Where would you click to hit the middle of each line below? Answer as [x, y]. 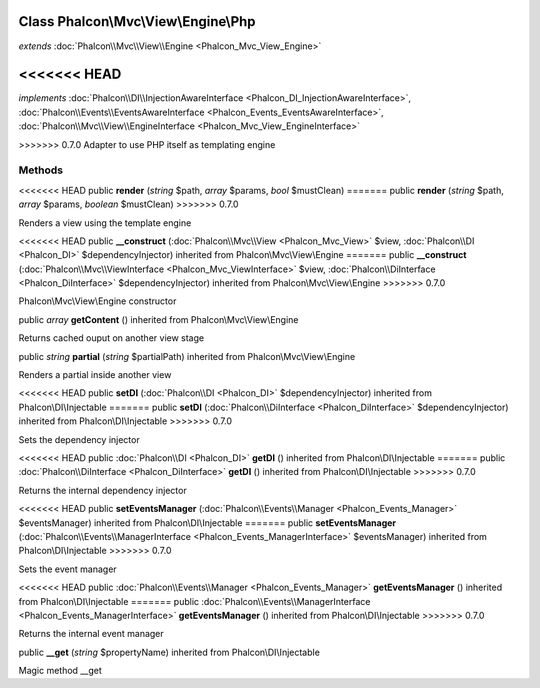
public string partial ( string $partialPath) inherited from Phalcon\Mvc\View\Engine [187, 356]
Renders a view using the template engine [105, 222]
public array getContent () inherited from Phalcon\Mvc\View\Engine [158, 319]
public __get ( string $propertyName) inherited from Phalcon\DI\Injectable [169, 652]
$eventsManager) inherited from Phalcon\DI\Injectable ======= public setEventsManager [207, 522]
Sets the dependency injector [79, 439]
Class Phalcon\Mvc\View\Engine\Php [137, 21]
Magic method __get [60, 671]
